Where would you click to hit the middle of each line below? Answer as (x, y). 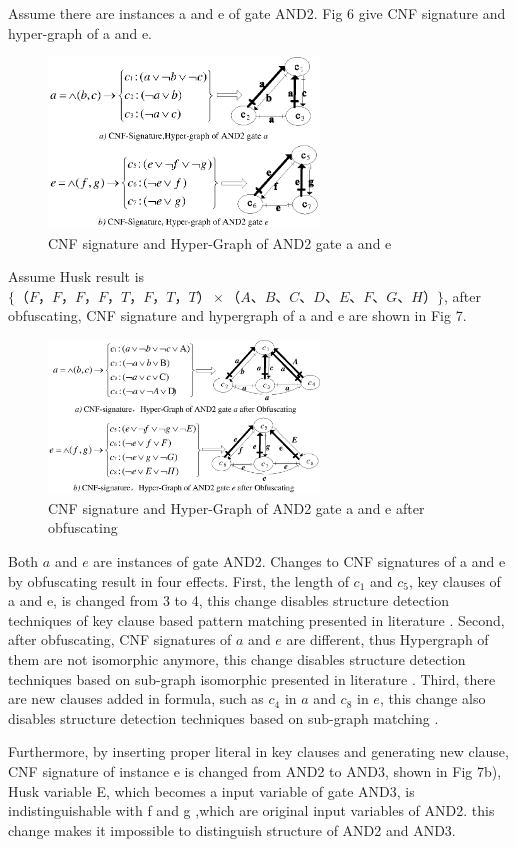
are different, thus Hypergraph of (387, 639)
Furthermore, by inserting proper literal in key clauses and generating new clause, (258, 751)
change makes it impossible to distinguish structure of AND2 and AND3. (232, 829)
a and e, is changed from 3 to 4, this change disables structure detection (229, 600)
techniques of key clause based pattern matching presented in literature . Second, (256, 619)
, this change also (432, 698)
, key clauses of (454, 580)
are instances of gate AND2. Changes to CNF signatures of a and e (299, 560)
